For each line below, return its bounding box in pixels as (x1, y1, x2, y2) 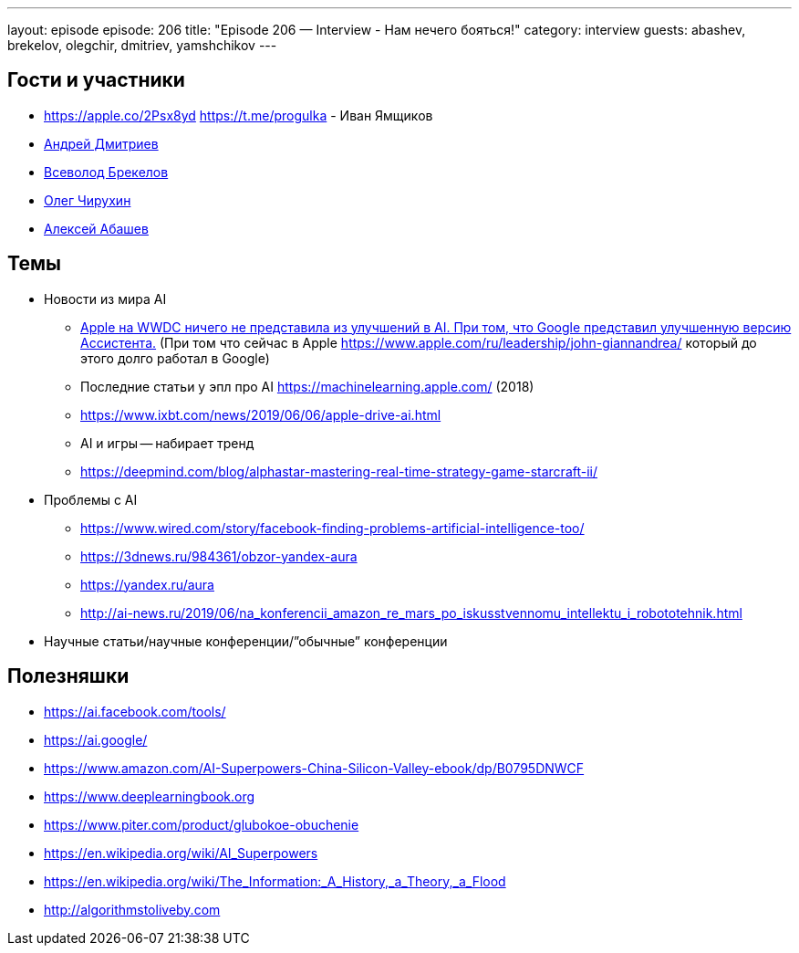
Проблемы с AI (44, 491, 138, 508)
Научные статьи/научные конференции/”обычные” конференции (44, 633, 448, 649)
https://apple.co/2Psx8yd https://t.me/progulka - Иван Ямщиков (44, 107, 433, 123)
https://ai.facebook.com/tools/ (44, 703, 226, 719)
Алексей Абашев (44, 220, 149, 236)
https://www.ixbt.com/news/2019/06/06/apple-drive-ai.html (80, 406, 441, 423)
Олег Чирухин (44, 192, 131, 208)
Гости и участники (7, 68, 185, 92)
